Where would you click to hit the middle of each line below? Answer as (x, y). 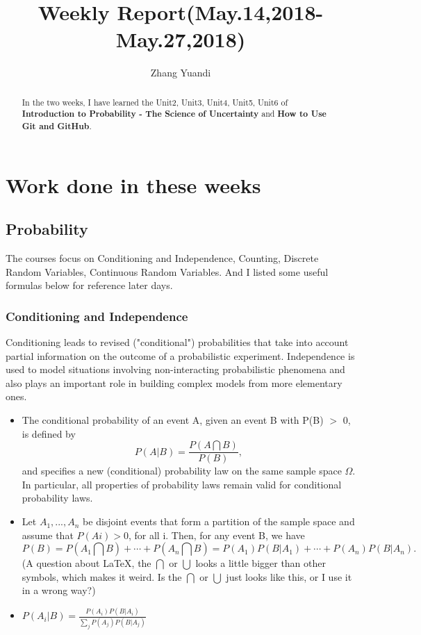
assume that (48, 535)
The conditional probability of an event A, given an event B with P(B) (173, 420)
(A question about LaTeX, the (86, 563)
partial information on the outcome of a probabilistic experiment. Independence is (180, 355)
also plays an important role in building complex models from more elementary (174, 382)
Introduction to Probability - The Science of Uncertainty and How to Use (174, 114)
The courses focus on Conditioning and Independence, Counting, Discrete (162, 258)
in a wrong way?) (59, 590)
